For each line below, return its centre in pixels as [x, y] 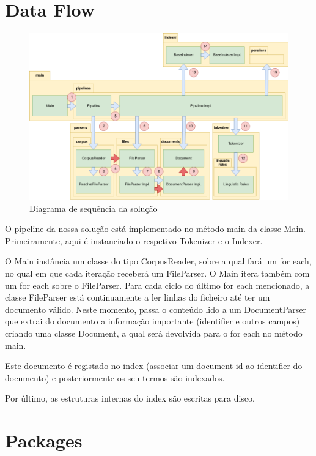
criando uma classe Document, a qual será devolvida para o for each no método [154, 333]
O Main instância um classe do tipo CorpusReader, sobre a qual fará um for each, [158, 261]
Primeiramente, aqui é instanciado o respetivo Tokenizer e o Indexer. [134, 240]
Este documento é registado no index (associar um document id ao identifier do [154, 366]
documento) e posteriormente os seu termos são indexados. [115, 377]
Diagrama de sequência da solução [94, 208]
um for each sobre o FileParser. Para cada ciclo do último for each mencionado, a [157, 285]
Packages [44, 440]
